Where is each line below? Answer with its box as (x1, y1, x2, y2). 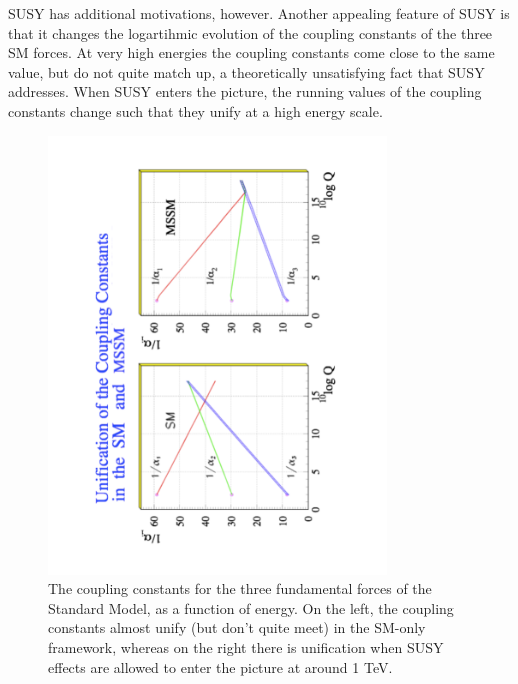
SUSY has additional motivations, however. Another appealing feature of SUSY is (8, 3, 510, 23)
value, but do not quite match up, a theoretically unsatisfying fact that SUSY (8, 61, 485, 82)
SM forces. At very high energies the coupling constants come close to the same (8, 42, 495, 63)
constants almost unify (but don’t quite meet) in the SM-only (48, 617, 426, 638)
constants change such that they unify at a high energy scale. (8, 100, 383, 121)
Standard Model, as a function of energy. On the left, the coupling (48, 597, 454, 618)
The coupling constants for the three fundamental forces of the (48, 578, 432, 599)
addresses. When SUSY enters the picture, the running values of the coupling (8, 81, 482, 102)
